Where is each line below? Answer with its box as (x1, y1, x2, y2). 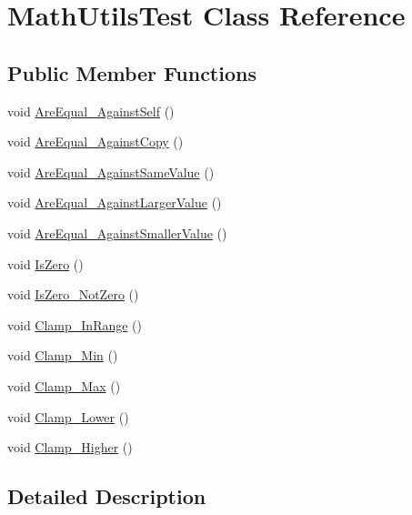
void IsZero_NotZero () (7, 285, 139, 304)
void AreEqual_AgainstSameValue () (7, 162, 215, 181)
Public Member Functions (7, 58, 256, 86)
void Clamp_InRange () (7, 315, 142, 334)
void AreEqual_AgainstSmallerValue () (7, 223, 227, 242)
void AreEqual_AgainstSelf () (7, 101, 175, 120)
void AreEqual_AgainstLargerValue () (7, 193, 222, 212)
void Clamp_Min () (7, 346, 118, 365)
